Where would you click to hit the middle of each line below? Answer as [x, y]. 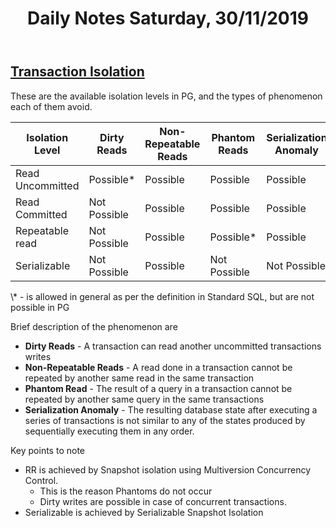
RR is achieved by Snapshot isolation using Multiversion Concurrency [168, 469]
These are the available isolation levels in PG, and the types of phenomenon [166, 96]
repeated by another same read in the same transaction [139, 378]
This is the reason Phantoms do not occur [126, 491]
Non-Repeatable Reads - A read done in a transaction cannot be [158, 367]
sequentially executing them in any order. [109, 431]
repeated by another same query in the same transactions [144, 399]
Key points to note [47, 450]
